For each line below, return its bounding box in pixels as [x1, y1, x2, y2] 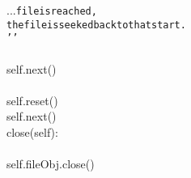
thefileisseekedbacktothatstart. [6, 19, 186, 31]
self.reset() [6, 91, 58, 108]
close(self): [6, 123, 58, 140]
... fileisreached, [6, 2, 97, 18]
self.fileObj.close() [6, 155, 95, 172]
